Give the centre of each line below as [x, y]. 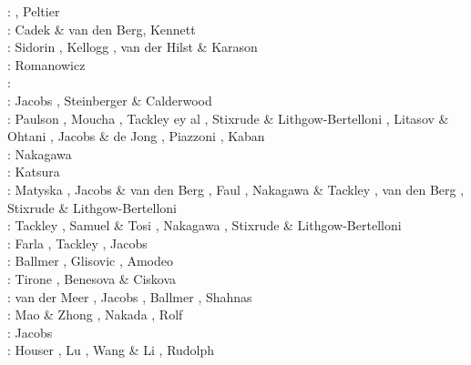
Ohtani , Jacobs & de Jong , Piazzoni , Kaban [136, 136]
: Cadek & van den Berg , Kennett [102, 29]
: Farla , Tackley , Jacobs [77, 243]
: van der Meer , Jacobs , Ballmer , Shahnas [130, 296]
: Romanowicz [46, 64]
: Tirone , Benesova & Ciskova [92, 278]
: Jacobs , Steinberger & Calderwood [110, 100]
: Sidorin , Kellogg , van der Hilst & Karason [133, 47]
